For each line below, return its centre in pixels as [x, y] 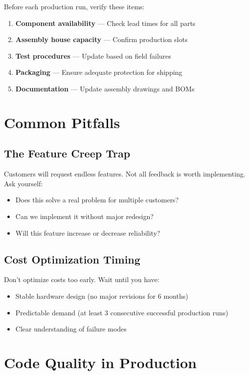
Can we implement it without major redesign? [84, 216]
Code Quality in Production [100, 362]
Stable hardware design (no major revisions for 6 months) [102, 296]
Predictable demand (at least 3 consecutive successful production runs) [122, 312]
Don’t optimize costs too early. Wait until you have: [82, 279]
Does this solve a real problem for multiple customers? [97, 200]
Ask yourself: [23, 183]
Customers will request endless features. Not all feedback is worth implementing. [125, 174]
